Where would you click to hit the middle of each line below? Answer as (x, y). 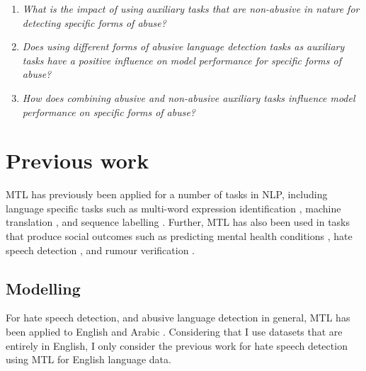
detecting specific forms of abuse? (94, 22)
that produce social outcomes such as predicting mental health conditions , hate (179, 236)
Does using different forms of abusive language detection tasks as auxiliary (183, 46)
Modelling (43, 288)
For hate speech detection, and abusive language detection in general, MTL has (178, 318)
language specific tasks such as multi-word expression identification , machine (173, 208)
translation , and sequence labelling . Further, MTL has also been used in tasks (178, 222)
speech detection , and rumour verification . (101, 250)
